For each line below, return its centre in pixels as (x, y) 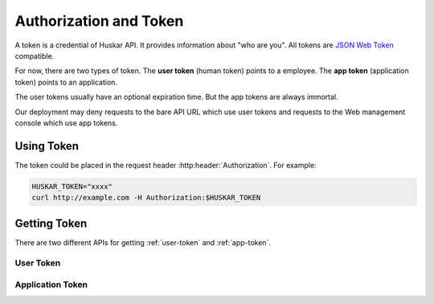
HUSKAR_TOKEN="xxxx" (72, 186)
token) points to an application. (66, 82)
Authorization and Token (99, 21)
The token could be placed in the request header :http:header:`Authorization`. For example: (166, 165)
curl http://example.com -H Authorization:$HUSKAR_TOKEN (146, 198)
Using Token (47, 146)
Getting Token (51, 223)
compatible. (35, 55)
